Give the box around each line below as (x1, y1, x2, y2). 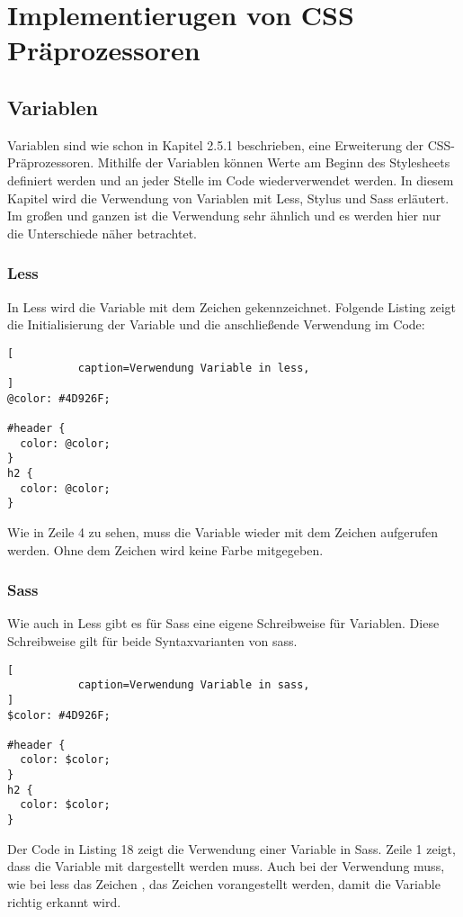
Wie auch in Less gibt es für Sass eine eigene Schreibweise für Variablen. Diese (7, 614, 440, 633)
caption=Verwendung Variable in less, (77, 362, 310, 375)
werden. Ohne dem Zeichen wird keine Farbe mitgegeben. (7, 540, 324, 559)
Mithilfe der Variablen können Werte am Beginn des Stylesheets (97, 153, 450, 172)
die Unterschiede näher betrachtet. (7, 223, 197, 242)
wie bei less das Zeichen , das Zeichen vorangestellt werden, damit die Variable (7, 874, 441, 893)
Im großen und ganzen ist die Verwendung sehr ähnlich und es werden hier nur (7, 206, 441, 225)
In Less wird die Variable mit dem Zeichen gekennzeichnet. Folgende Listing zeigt (7, 297, 457, 316)
